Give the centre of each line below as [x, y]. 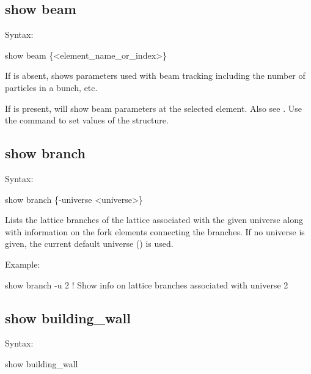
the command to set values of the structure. [87, 120]
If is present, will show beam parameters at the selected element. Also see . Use [153, 108]
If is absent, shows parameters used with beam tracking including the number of [155, 75]
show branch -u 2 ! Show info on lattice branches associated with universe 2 [147, 284]
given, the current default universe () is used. [89, 244]
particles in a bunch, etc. [51, 87]
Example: [23, 264]
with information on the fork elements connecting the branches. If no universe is [155, 231]
